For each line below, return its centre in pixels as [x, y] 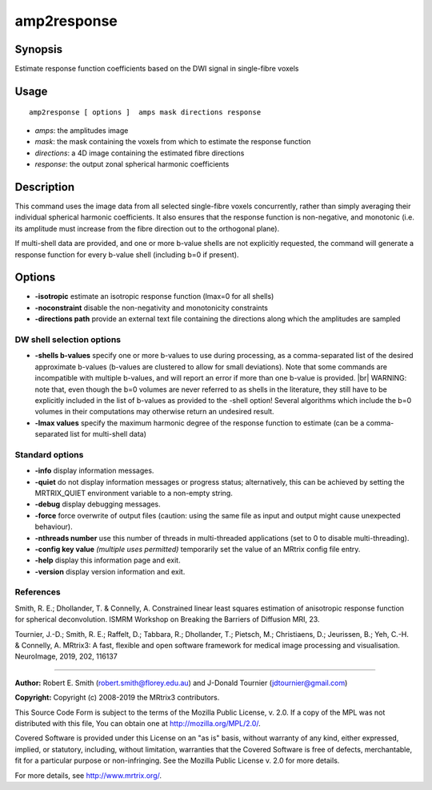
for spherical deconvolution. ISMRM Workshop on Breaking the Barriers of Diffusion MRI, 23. [167, 619]
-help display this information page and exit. [108, 560]
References [38, 592]
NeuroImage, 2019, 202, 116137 [66, 656]
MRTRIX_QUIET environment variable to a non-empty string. [134, 493]
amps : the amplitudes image [82, 130]
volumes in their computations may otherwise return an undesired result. [155, 412]
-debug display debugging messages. [98, 504]
